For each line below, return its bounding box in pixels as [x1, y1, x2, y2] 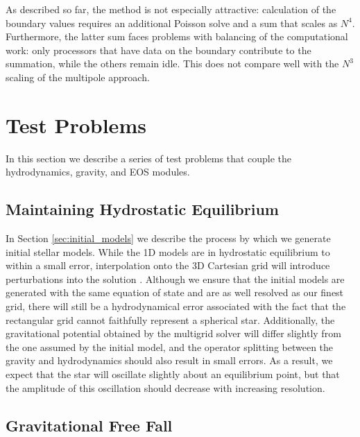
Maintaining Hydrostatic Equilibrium [6, 198, 279, 220]
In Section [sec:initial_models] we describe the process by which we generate [6, 231, 331, 246]
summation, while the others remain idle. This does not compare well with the [6, 56, 339, 71]
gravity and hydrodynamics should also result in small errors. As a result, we [6, 353, 333, 368]
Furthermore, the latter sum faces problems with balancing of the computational [6, 29, 348, 44]
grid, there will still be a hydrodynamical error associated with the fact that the [6, 299, 346, 314]
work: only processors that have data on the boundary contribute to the [6, 42, 311, 57]
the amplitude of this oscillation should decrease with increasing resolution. [6, 380, 325, 395]
